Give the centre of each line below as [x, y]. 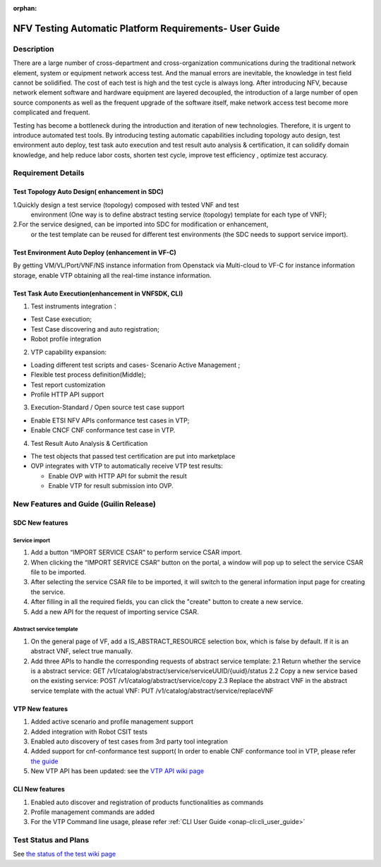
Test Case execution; [61, 319]
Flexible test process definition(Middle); [88, 375]
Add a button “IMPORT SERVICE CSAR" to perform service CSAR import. [137, 552]
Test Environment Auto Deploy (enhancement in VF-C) [95, 252]
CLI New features [39, 789]
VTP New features [41, 708]
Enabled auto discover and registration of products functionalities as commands [147, 802]
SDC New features [41, 523]
